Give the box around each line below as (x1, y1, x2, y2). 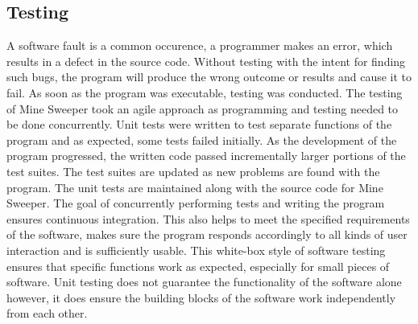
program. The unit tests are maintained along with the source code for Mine (6, 178, 383, 195)
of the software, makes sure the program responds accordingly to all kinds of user (6, 226, 408, 243)
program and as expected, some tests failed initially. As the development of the (6, 131, 397, 148)
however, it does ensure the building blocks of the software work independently (6, 289, 396, 306)
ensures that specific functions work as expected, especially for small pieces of (6, 257, 390, 274)
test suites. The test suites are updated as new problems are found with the (6, 162, 380, 179)
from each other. (6, 305, 88, 322)
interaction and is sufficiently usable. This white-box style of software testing (6, 241, 386, 258)
